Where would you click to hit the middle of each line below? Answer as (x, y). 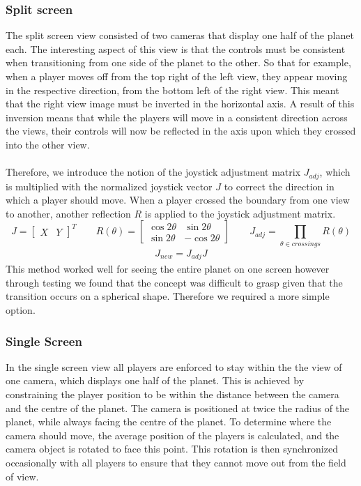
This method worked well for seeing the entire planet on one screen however (168, 269)
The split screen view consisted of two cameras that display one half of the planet (180, 35)
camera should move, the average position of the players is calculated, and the (172, 435)
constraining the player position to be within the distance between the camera (172, 394)
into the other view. (48, 144)
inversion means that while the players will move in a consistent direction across (177, 117)
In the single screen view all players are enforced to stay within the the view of (174, 366)
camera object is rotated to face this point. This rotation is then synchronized (172, 449)
